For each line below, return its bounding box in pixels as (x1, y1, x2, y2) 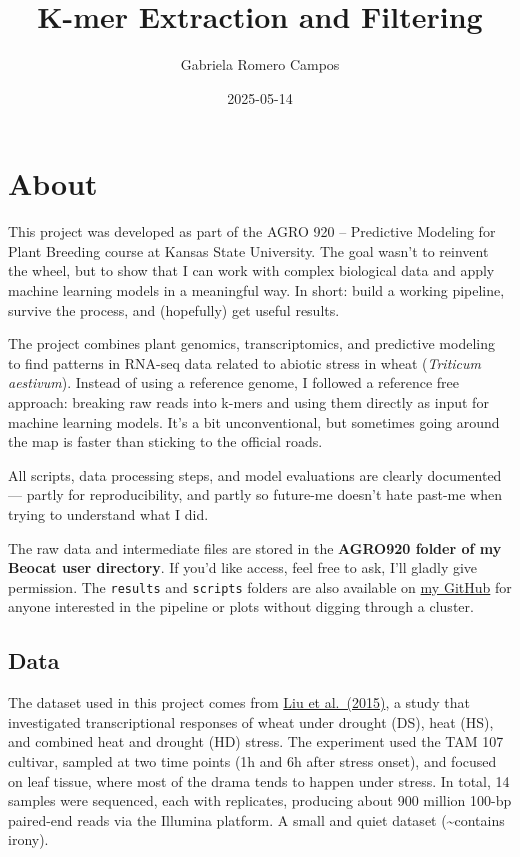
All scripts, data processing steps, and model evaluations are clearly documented (8, 464, 502, 485)
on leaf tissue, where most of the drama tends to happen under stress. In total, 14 (8, 770, 510, 791)
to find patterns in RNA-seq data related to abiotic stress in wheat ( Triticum (8, 352, 482, 373)
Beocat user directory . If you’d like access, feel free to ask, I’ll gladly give (8, 557, 478, 578)
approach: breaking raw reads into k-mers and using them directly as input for (8, 392, 489, 412)
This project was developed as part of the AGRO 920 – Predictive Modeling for (8, 221, 496, 242)
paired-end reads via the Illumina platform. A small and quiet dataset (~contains (8, 809, 505, 830)
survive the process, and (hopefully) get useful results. (8, 299, 340, 320)
